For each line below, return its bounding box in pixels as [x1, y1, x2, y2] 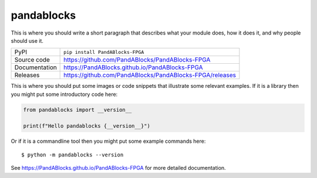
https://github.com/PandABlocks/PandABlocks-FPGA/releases [63, 71, 237, 79]
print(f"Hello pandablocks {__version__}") [23, 123, 151, 129]
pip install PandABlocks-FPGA [63, 49, 144, 55]
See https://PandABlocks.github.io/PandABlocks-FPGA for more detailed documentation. [11, 165, 226, 172]
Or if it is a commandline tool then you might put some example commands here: [11, 138, 206, 145]
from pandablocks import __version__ [23, 106, 132, 113]
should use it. [11, 37, 44, 44]
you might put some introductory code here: [11, 91, 118, 98]
